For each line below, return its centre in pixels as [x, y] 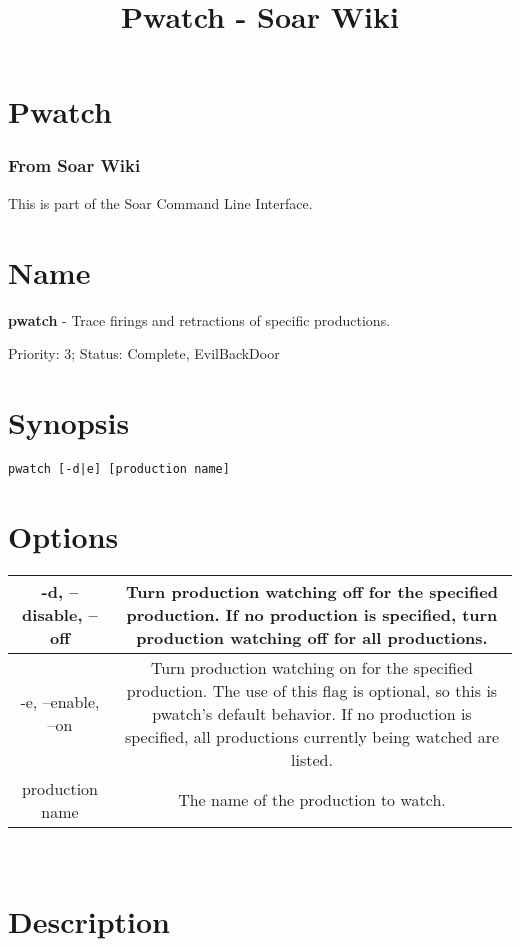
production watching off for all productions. [312, 637]
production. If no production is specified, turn [312, 614]
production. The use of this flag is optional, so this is [312, 690]
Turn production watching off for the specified [312, 591]
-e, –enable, [60, 702]
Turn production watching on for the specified [311, 667]
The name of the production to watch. [312, 800]
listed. [312, 759]
